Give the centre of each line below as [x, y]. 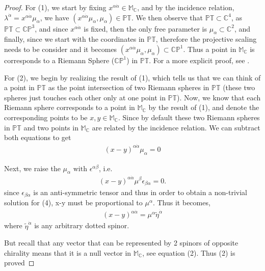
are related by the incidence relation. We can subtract [176, 127]
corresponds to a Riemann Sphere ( [59, 60]
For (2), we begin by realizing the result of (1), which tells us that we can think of [132, 77]
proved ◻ [19, 263]
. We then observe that [167, 17]
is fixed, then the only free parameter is [145, 28]
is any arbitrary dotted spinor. [82, 225]
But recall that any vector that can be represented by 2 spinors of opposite [121, 243]
